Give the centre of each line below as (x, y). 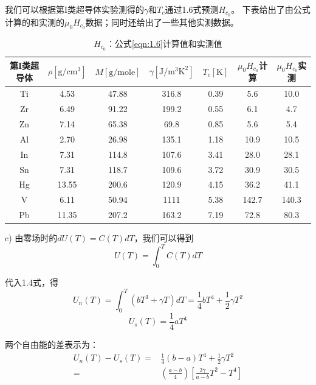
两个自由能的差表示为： (52, 344)
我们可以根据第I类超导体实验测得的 (75, 9)
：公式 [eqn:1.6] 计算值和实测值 (164, 43)
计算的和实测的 (35, 22)
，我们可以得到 (164, 238)
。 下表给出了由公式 (271, 9)
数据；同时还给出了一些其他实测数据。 (162, 22)
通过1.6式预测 (192, 9)
